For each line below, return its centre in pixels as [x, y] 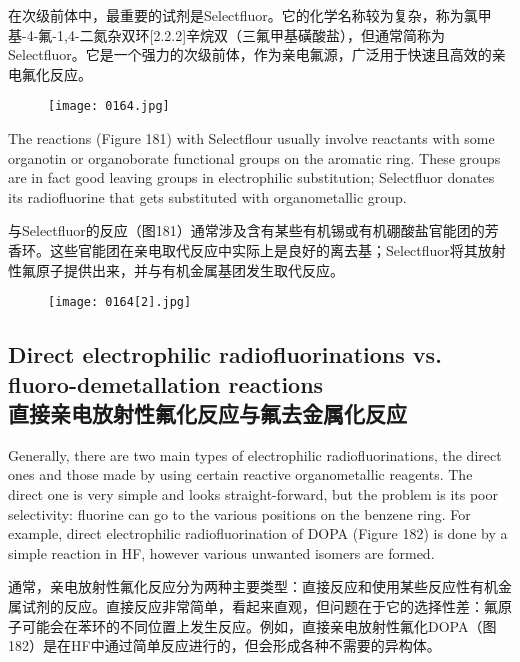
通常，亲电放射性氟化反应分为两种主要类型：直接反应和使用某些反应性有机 [253, 586]
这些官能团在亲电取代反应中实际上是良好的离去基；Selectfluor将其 [263, 250]
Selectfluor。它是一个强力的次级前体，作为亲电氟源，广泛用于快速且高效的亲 [257, 54]
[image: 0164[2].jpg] [120, 302]
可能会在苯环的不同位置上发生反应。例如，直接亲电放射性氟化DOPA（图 [259, 625]
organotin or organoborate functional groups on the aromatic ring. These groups [254, 157]
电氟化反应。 [50, 73]
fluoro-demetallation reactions [166, 383]
